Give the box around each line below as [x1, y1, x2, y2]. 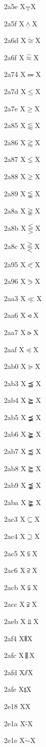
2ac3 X [4, 514, 25, 524]
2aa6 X [4, 310, 26, 320]
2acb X [4, 582, 26, 592]
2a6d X [4, 35, 26, 46]
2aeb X [4, 616, 26, 626]
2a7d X [4, 86, 26, 96]
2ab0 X [4, 361, 26, 371]
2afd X [4, 667, 25, 677]
